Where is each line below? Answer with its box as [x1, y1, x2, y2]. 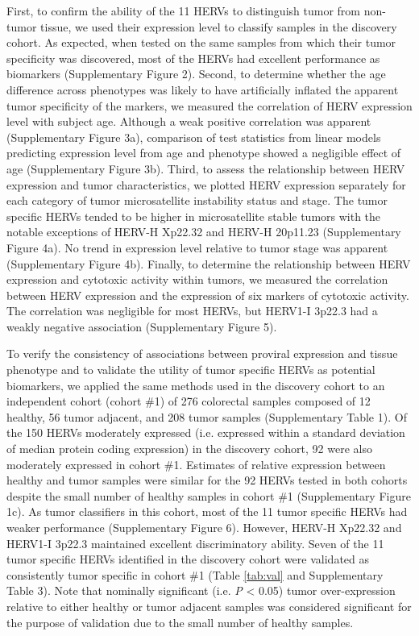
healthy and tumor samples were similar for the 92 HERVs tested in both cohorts [6, 472, 408, 488]
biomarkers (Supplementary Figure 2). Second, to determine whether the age [6, 65, 386, 82]
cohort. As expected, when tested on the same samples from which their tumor [6, 34, 396, 51]
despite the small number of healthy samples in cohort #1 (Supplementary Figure [6, 487, 411, 504]
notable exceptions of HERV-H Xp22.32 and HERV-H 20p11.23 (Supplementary [6, 223, 401, 240]
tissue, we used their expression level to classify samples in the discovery [40, 18, 397, 35]
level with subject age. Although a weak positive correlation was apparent [6, 113, 371, 130]
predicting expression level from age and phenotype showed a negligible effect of [6, 144, 401, 161]
